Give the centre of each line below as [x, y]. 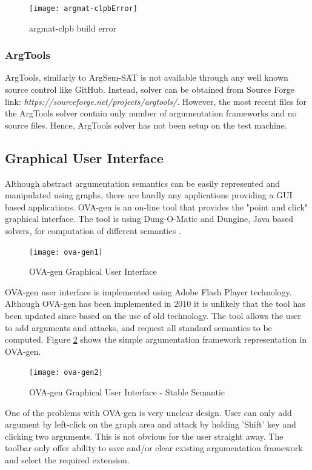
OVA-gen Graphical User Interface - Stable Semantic [127, 392]
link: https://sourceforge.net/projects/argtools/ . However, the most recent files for [156, 101]
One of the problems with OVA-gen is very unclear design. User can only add [148, 412]
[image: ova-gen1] [66, 252]
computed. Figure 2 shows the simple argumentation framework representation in [156, 339]
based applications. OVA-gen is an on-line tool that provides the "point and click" [157, 206]
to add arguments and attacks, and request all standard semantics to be [138, 327]
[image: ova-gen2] [66, 373]
